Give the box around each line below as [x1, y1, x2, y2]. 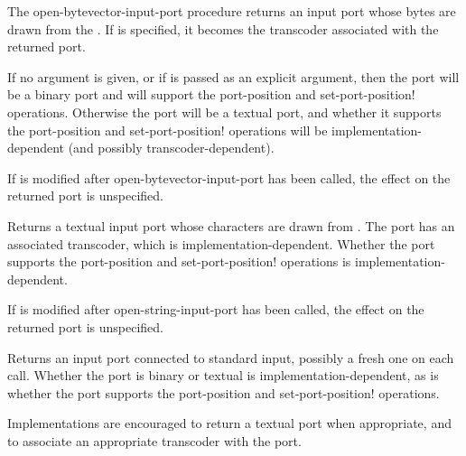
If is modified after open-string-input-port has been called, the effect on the [7, 300, 424, 319]
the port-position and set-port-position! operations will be [7, 120, 328, 139]
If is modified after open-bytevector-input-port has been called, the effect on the [7, 168, 451, 187]
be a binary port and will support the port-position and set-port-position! [7, 85, 415, 104]
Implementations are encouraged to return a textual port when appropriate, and [7, 414, 452, 433]
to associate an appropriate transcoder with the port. [7, 431, 302, 450]
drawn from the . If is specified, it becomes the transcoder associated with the [7, 19, 439, 38]
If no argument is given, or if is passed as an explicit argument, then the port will [7, 67, 460, 86]
